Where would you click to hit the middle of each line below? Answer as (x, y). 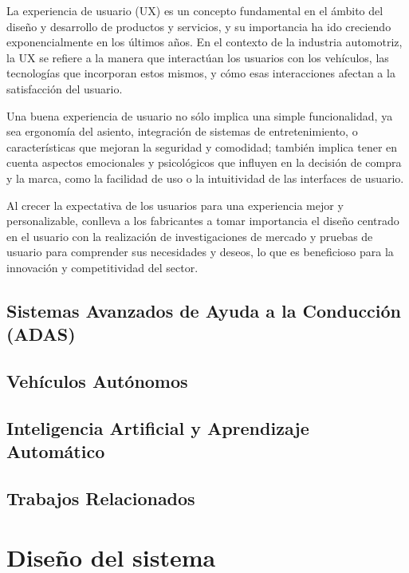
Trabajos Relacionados (101, 498)
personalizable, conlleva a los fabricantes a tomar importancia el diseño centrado (203, 221)
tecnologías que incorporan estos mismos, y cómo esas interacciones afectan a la (201, 73)
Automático (56, 451)
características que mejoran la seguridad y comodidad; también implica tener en (202, 146)
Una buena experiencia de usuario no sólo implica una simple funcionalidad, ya (200, 115)
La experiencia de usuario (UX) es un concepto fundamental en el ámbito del (195, 10)
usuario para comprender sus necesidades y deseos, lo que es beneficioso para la (200, 252)
